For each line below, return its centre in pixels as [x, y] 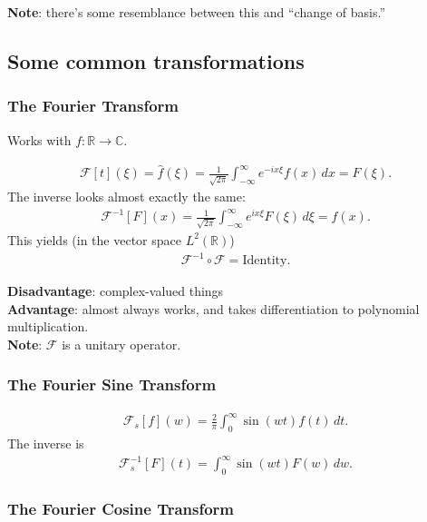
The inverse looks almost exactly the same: [126, 197]
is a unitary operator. [121, 344]
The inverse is [46, 443]
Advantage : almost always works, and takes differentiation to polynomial [213, 308]
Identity [265, 261]
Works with [39, 139]
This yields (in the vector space [94, 239]
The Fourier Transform [93, 106]
